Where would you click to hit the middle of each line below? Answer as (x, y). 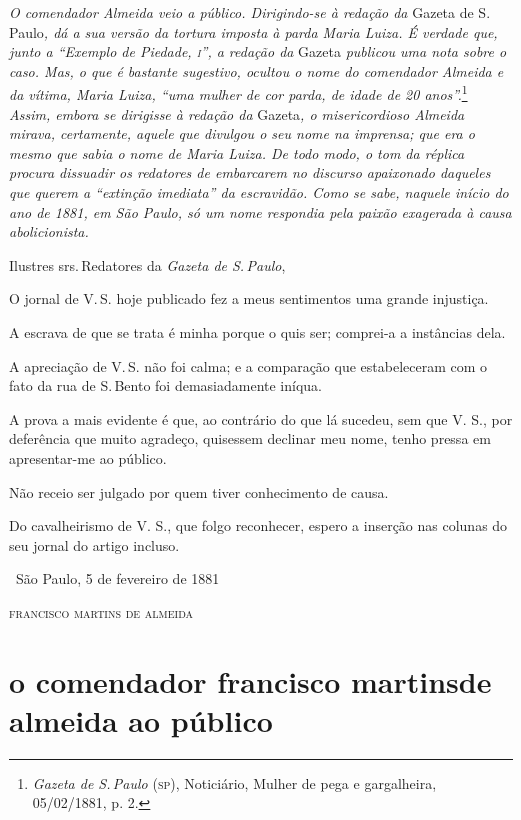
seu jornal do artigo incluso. (94, 544)
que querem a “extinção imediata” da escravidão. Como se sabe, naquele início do (259, 192)
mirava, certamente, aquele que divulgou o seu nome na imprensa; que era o (242, 133)
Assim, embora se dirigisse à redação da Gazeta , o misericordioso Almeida (237, 113)
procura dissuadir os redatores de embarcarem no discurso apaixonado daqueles (250, 172)
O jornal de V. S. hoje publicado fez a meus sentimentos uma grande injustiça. (249, 298)
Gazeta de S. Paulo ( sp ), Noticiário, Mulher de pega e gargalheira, (234, 782)
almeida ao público (141, 719)
